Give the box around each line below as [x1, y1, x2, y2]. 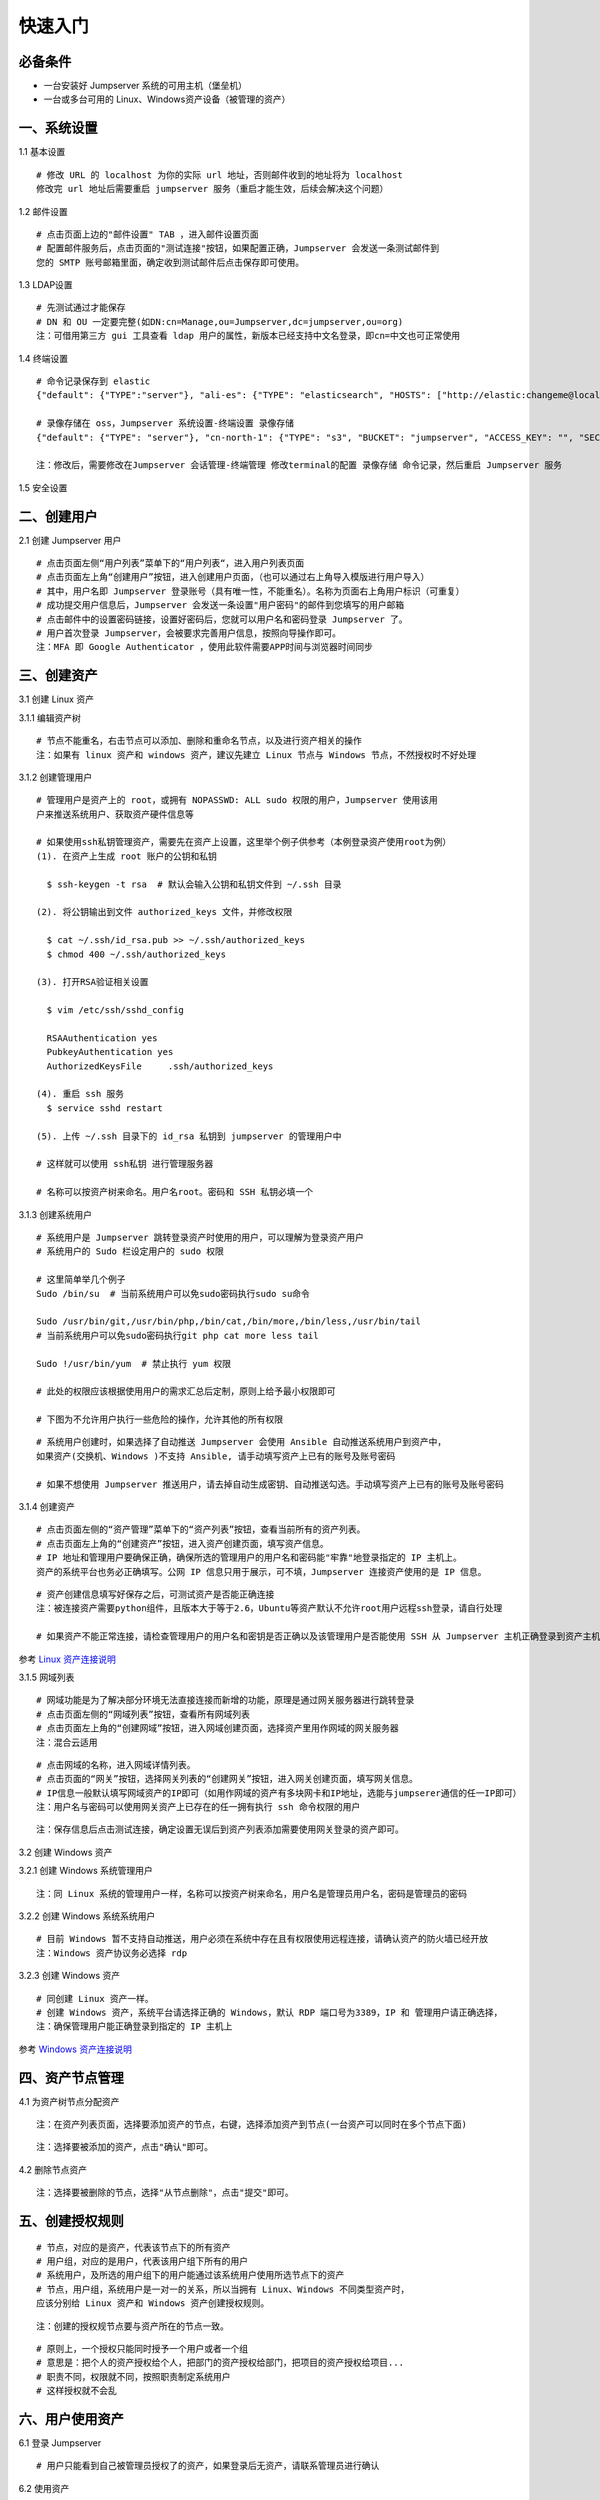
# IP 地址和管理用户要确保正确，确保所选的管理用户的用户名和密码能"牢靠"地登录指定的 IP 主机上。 [36, 1552, 462, 1564]
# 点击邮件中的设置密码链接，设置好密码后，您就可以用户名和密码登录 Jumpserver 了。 [36, 613, 408, 625]
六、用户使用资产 [18, 2410, 124, 2427]
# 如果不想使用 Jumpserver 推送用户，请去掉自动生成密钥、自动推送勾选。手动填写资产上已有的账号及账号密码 [36, 1478, 504, 1490]
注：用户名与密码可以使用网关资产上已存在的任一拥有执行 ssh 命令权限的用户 [36, 1801, 361, 1813]
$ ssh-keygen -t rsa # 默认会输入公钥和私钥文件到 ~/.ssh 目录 [46, 878, 342, 890]
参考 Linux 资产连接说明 [18, 1653, 117, 1665]
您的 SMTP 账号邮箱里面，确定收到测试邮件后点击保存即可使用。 [36, 256, 305, 268]
